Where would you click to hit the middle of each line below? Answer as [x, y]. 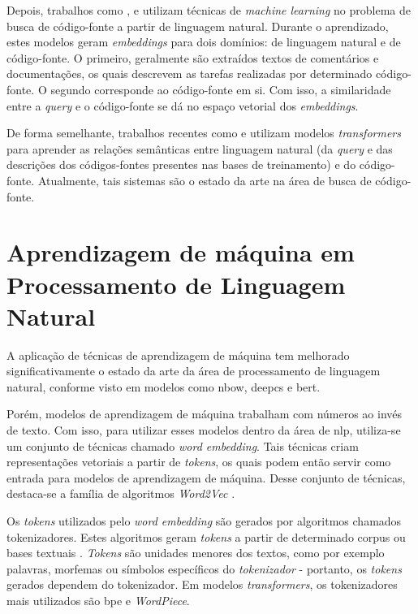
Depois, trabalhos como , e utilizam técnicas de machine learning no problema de [209, 10]
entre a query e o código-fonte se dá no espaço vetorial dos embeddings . [183, 105]
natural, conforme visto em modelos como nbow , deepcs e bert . [164, 386]
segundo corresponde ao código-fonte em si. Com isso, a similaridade [221, 89]
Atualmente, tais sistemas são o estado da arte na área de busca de [205, 180]
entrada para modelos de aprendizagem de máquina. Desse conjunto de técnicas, [206, 477]
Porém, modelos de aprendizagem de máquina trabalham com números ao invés [205, 414]
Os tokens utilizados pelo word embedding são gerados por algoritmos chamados [204, 520]
